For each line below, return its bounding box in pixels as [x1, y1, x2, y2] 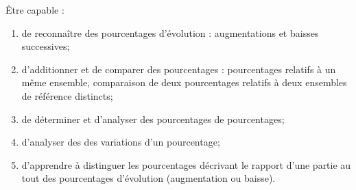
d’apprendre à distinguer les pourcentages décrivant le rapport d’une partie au [21, 157, 351, 172]
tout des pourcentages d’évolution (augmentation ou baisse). [21, 171, 276, 185]
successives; [21, 39, 70, 53]
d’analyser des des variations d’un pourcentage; [21, 135, 220, 149]
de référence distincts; [21, 88, 113, 103]
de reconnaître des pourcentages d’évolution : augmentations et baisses [21, 25, 319, 40]
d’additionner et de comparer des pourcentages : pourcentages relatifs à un [21, 62, 336, 76]
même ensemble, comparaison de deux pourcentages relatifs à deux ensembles [21, 75, 347, 90]
